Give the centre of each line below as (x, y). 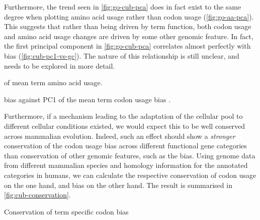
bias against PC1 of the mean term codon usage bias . (88, 99)
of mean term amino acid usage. (53, 82)
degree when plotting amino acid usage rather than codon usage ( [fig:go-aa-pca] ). (129, 16)
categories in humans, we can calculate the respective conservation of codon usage (130, 175)
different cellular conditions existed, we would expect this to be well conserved (125, 126)
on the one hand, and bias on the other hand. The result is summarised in (118, 185)
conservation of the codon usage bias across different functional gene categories (125, 146)
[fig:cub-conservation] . (37, 195)
